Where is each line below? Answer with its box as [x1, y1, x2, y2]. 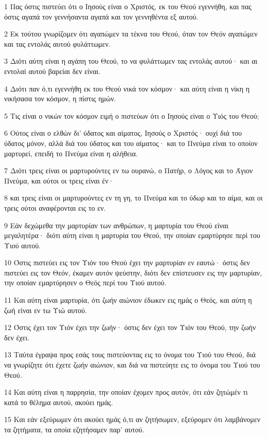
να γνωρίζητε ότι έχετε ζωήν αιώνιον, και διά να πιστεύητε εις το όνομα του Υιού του [4, 359, 260, 370]
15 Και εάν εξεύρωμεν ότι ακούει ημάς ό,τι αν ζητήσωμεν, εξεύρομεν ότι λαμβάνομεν [4, 414, 261, 425]
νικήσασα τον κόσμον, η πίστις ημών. [4, 93, 116, 104]
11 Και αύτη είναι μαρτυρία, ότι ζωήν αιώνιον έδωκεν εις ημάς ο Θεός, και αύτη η [4, 295, 252, 305]
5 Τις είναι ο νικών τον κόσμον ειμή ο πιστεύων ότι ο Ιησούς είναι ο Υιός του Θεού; [4, 110, 259, 121]
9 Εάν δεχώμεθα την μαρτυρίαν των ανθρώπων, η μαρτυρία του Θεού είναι [4, 220, 228, 230]
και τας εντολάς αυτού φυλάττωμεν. [4, 38, 111, 49]
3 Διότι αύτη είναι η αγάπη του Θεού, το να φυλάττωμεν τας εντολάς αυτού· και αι [4, 56, 258, 66]
